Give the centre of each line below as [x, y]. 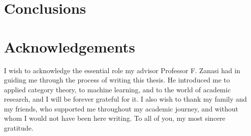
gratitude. [19, 128]
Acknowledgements [70, 46]
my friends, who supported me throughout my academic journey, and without [121, 108]
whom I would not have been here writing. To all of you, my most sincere [115, 118]
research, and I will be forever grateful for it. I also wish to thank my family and [125, 99]
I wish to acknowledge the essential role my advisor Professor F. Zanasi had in [122, 70]
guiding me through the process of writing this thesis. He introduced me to [117, 80]
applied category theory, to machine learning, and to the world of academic [117, 89]
